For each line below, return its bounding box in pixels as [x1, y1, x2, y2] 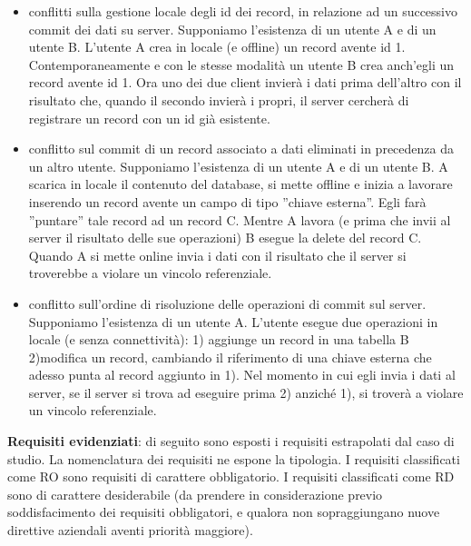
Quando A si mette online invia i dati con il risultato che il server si [28, 245, 407, 264]
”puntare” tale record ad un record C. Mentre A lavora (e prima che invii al [28, 210, 451, 229]
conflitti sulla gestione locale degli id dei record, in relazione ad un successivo [28, 2, 458, 20]
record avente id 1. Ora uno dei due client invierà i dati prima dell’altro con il [28, 73, 462, 92]
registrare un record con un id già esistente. [28, 108, 270, 127]
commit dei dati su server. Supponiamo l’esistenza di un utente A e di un [28, 19, 437, 38]
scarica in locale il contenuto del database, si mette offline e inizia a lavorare [28, 174, 453, 194]
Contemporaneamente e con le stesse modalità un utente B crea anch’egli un [28, 55, 455, 74]
